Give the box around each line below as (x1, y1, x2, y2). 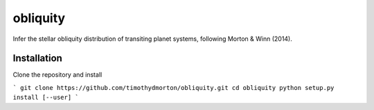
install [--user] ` (12, 93, 79, 102)
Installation (12, 53, 62, 64)
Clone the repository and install (12, 71, 103, 79)
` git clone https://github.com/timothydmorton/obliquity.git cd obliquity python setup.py (12, 84, 335, 91)
